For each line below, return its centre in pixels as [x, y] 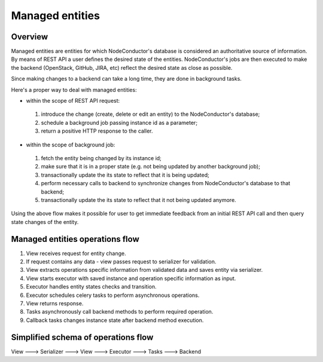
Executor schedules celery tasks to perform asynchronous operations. [113, 295]
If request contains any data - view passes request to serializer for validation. [121, 262]
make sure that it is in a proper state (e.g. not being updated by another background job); [150, 167]
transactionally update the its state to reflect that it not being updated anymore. [138, 200]
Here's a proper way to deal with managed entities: [74, 90]
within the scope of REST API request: [73, 101]
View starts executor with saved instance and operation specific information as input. [131, 278]
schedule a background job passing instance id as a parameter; [119, 122]
